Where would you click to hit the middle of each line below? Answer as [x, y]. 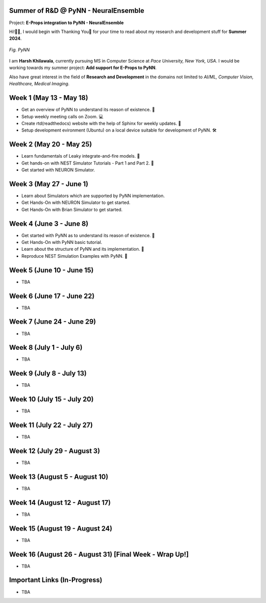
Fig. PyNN [19, 50]
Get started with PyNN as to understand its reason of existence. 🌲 [88, 235]
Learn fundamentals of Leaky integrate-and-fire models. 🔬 [81, 156]
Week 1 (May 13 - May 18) [49, 98]
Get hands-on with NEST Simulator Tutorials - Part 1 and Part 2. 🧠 [88, 163]
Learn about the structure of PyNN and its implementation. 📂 [83, 249]
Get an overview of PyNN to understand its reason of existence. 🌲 [88, 110]
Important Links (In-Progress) [56, 580]
